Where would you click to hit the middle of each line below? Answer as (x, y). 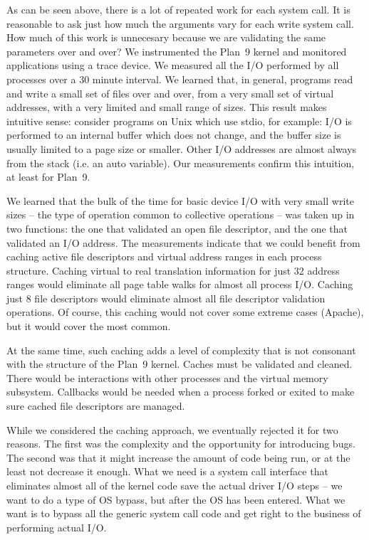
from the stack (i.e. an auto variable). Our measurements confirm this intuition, (181, 163)
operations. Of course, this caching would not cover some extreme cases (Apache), (185, 312)
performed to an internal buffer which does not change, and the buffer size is (174, 135)
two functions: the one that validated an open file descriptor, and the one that (177, 228)
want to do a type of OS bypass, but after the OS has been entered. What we (176, 499)
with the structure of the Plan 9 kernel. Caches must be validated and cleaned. (180, 364)
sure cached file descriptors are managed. (96, 406)
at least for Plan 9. (48, 177)
